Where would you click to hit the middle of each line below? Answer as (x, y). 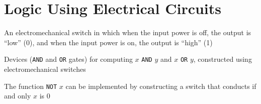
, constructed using (223, 59)
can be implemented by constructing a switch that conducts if (161, 86)
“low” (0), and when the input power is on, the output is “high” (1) (108, 42)
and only (18, 96)
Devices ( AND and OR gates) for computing (68, 59)
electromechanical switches (45, 69)
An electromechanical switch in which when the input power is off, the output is (128, 32)
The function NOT (31, 86)
